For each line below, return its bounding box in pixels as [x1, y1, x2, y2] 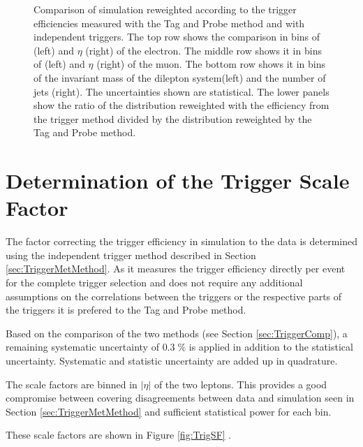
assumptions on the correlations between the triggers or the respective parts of [6, 288, 342, 303]
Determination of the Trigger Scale [6, 166, 350, 195]
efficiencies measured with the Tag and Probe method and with [34, 15, 305, 30]
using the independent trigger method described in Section [6, 247, 256, 262]
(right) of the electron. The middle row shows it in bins [85, 43, 322, 57]
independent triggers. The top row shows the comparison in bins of [34, 29, 320, 44]
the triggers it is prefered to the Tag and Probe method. [6, 302, 246, 317]
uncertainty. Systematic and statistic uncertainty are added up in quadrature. [6, 353, 338, 367]
